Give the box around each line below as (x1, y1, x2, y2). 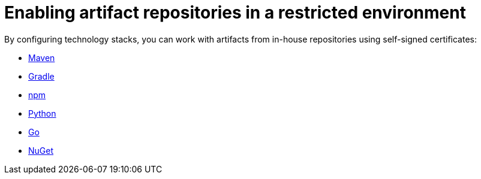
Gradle (28, 71, 55, 81)
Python (28, 108, 56, 119)
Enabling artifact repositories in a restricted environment (4, 2, 466, 23)
